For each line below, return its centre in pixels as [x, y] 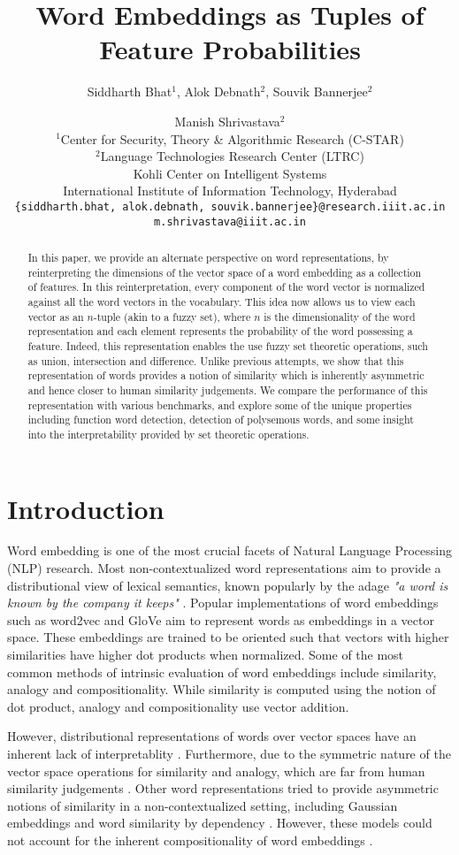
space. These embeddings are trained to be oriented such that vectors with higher [228, 637]
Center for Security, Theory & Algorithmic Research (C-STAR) [232, 138]
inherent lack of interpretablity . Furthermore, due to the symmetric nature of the [229, 753]
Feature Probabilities [230, 49]
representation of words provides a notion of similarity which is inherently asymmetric [226, 375]
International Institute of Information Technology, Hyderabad [230, 191]
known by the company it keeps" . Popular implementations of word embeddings [223, 603]
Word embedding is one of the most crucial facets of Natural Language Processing [229, 550]
